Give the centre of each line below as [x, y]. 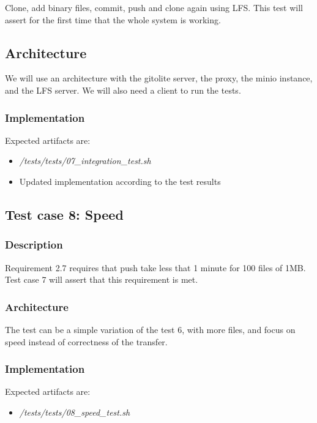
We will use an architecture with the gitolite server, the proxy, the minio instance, [159, 78]
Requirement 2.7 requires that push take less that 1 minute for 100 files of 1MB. [155, 267]
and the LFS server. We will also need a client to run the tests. [123, 90]
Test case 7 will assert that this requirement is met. [102, 279]
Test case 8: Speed [64, 214]
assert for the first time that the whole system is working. [113, 19]
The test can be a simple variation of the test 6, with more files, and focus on [150, 329]
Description [34, 245]
